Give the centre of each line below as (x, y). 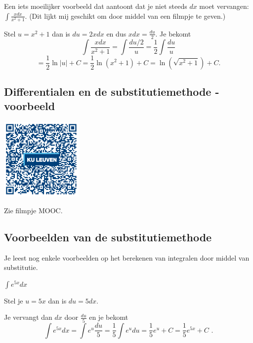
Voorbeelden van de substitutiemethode (108, 237)
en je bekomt (109, 317)
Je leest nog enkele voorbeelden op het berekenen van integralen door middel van (127, 257)
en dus (116, 33)
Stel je (14, 300)
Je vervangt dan (28, 317)
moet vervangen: (224, 6)
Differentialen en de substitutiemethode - (112, 91)
